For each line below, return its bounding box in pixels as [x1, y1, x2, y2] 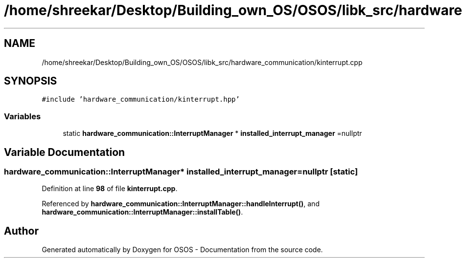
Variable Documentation [4, 146, 125, 158]
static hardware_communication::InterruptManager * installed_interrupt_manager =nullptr [63, 129, 362, 138]
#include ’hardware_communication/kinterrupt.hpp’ [42, 95, 240, 104]
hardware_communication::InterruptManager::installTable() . [42, 208, 243, 217]
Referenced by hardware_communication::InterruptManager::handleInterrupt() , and [42, 199, 320, 208]
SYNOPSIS [4, 75, 57, 87]
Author [4, 224, 39, 237]
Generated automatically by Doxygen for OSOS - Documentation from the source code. [42, 245, 323, 254]
